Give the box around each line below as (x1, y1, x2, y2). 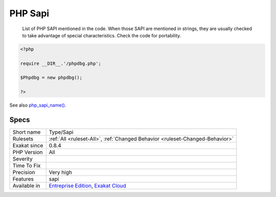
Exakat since (12, 142, 43, 149)
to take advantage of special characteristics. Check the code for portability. (22, 32, 181, 38)
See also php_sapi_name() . (9, 102, 66, 108)
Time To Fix (12, 162, 41, 169)
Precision (12, 169, 35, 176)
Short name (12, 129, 41, 136)
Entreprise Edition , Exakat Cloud (49, 182, 126, 189)
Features (12, 176, 34, 183)
